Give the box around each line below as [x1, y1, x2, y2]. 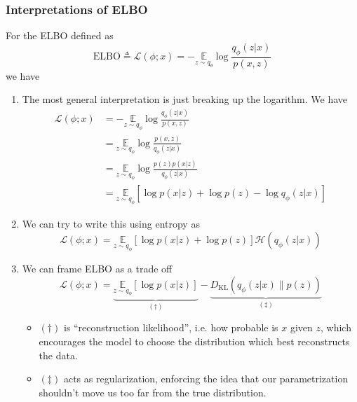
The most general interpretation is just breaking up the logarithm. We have [22, 92, 348, 106]
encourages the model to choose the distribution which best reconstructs [39, 334, 350, 349]
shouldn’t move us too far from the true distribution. [39, 384, 267, 399]
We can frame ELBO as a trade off [22, 261, 173, 276]
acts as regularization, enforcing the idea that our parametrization [63, 371, 349, 386]
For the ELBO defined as [6, 28, 114, 43]
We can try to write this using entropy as [22, 216, 200, 231]
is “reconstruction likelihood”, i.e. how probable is [63, 320, 278, 335]
